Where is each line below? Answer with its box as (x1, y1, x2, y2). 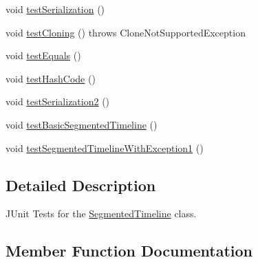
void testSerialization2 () (6, 94, 110, 109)
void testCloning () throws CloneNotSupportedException (6, 25, 246, 39)
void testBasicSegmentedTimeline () (6, 117, 158, 131)
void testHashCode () (6, 71, 96, 85)
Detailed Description (6, 174, 156, 195)
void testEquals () (6, 48, 81, 63)
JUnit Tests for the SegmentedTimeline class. (6, 206, 197, 221)
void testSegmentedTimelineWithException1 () (6, 140, 204, 155)
